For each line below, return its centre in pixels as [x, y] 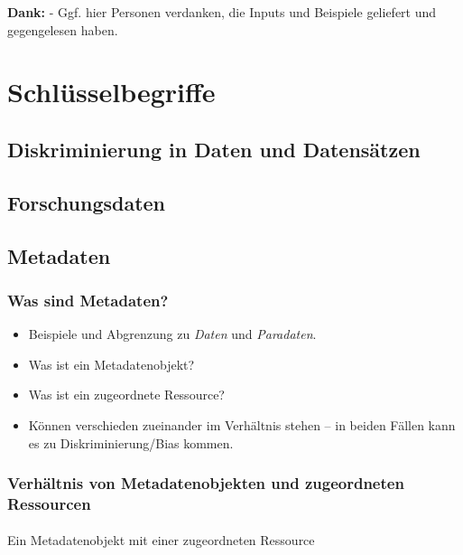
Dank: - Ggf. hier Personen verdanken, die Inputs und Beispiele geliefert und [222, 12]
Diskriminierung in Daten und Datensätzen [214, 149]
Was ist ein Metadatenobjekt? [111, 364]
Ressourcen [49, 503]
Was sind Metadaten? [88, 300]
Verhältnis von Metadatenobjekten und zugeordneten [206, 483]
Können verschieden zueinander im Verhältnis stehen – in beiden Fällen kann [242, 424]
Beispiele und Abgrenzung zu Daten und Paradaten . [172, 334]
